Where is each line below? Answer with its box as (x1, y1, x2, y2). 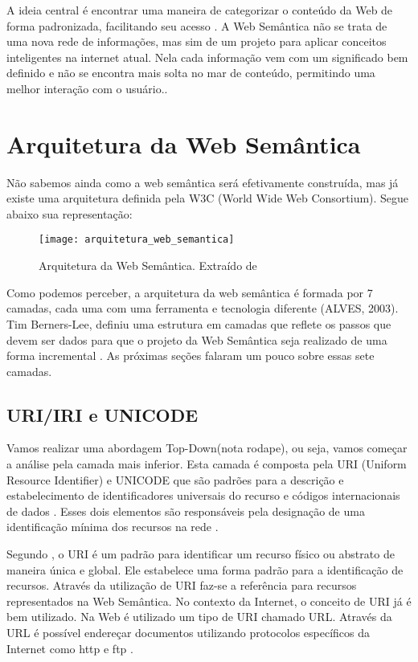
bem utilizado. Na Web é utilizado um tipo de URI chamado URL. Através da (6, 608, 392, 625)
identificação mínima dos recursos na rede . (6, 518, 219, 535)
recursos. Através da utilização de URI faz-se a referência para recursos (6, 577, 357, 594)
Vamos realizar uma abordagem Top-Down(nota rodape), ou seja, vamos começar (6, 439, 408, 456)
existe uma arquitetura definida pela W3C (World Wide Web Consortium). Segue (6, 190, 409, 206)
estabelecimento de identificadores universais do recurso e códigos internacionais (6, 487, 400, 504)
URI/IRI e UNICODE (6, 402, 199, 427)
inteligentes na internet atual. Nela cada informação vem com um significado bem (6, 48, 408, 65)
